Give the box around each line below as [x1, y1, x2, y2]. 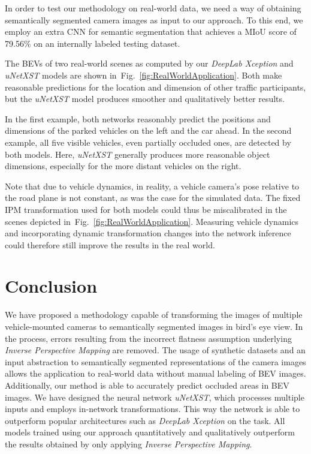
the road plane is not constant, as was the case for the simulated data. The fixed [5, 191, 301, 204]
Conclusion [5, 273, 98, 298]
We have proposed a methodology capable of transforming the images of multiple [5, 308, 303, 321]
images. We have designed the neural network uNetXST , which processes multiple [5, 390, 304, 403]
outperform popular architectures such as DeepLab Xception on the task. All [5, 414, 285, 426]
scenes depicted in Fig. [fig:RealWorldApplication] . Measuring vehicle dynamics [5, 215, 299, 227]
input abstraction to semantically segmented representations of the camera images [5, 355, 306, 368]
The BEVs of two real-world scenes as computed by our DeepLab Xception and [5, 57, 294, 70]
